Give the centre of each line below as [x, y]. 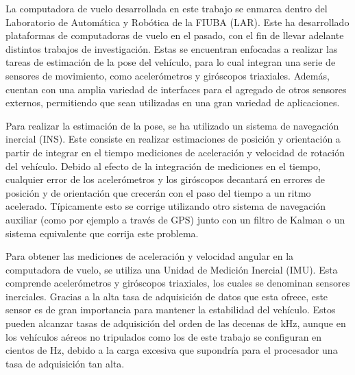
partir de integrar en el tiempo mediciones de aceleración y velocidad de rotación [175, 152]
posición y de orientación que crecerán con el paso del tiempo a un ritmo [158, 192]
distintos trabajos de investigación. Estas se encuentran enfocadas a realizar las [172, 48]
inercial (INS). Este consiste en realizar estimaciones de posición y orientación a [173, 139]
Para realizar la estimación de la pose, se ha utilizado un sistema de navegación [172, 125]
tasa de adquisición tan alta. [65, 363]
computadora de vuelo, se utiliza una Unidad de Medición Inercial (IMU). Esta [172, 269]
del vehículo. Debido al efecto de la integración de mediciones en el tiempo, [163, 166]
